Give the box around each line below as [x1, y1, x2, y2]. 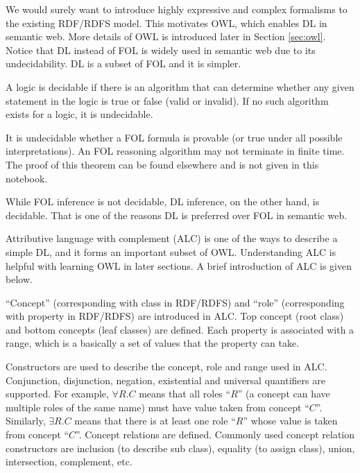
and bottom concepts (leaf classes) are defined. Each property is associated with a [6, 322, 354, 336]
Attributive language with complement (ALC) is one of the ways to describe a [6, 231, 338, 246]
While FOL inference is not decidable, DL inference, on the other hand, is [6, 194, 320, 209]
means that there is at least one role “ [74, 413, 236, 428]
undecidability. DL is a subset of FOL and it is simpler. [6, 56, 241, 71]
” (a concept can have [237, 386, 330, 401]
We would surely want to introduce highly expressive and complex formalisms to [6, 2, 348, 16]
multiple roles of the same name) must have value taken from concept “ [6, 399, 309, 414]
